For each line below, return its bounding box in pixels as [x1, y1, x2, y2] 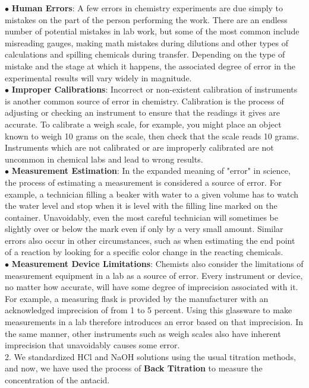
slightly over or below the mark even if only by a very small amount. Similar [5, 222, 283, 235]
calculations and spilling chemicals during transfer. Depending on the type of [5, 48, 285, 61]
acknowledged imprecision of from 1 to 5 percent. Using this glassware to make [5, 304, 292, 316]
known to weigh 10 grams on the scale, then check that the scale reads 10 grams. [5, 129, 299, 142]
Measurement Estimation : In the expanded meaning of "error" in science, [11, 164, 291, 177]
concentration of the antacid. [5, 374, 110, 386]
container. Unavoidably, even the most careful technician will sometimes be [5, 211, 278, 223]
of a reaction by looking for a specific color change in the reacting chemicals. [5, 246, 283, 258]
